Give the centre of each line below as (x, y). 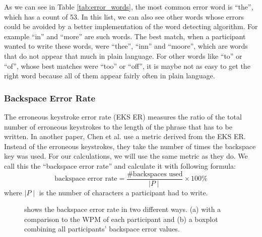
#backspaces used (155, 174)
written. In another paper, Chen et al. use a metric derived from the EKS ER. (125, 136)
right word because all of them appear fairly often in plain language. (110, 76)
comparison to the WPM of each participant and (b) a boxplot (121, 219)
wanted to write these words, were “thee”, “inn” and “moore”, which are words (126, 46)
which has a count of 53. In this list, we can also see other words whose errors (124, 16)
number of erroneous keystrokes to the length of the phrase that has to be (118, 126)
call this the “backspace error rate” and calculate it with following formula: (120, 165)
